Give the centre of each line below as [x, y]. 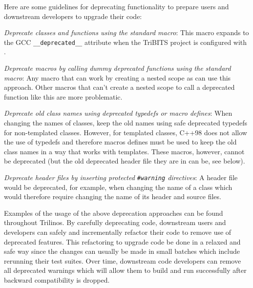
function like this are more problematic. [63, 96]
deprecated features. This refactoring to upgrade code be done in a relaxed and [122, 241]
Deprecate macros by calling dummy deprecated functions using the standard [117, 68]
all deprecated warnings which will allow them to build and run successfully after [125, 270]
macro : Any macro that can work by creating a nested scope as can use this [117, 77]
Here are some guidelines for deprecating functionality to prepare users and [116, 6]
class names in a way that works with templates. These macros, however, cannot [124, 151]
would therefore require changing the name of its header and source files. [113, 196]
